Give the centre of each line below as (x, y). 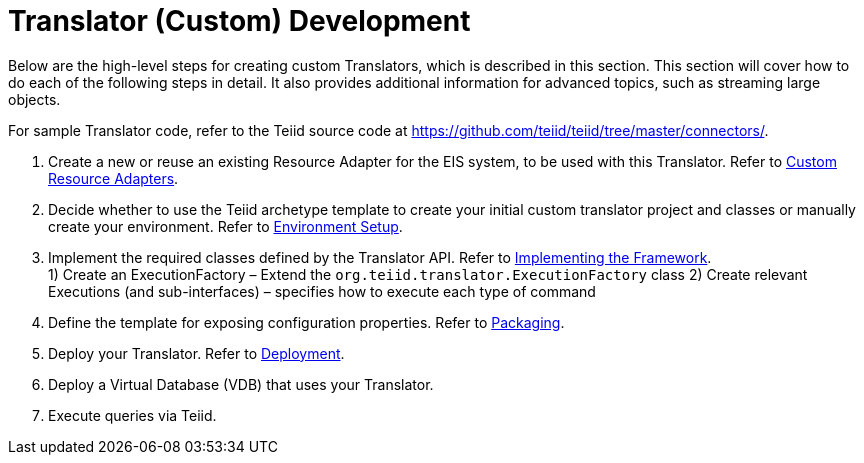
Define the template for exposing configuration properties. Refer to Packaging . (306, 322)
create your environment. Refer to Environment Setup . (225, 226)
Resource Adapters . (113, 178)
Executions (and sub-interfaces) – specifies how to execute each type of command (322, 291)
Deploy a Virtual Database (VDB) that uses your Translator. (241, 384)
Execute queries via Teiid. (132, 415)
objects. (34, 99)
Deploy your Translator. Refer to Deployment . (196, 353)
